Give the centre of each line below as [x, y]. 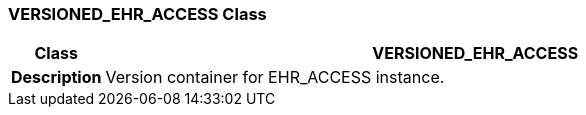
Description [56, 77]
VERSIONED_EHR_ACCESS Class [137, 14]
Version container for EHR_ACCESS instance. [275, 77]
